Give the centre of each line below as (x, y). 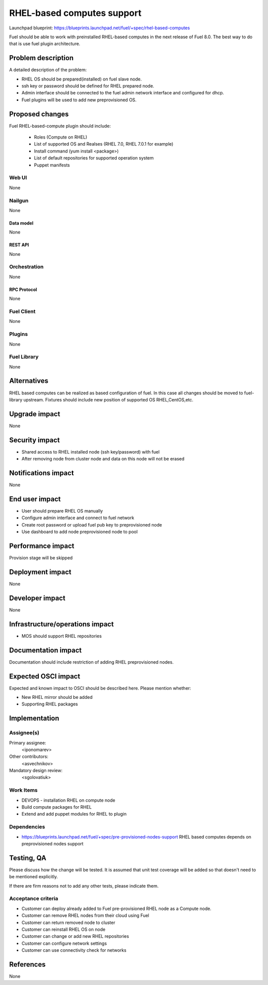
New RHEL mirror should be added (57, 697)
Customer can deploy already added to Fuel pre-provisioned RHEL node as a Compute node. (117, 909)
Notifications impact (41, 473)
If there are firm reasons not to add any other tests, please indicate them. (84, 886)
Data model (21, 223)
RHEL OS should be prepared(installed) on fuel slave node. (82, 79)
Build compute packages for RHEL (57, 807)
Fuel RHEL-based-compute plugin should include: (60, 126)
